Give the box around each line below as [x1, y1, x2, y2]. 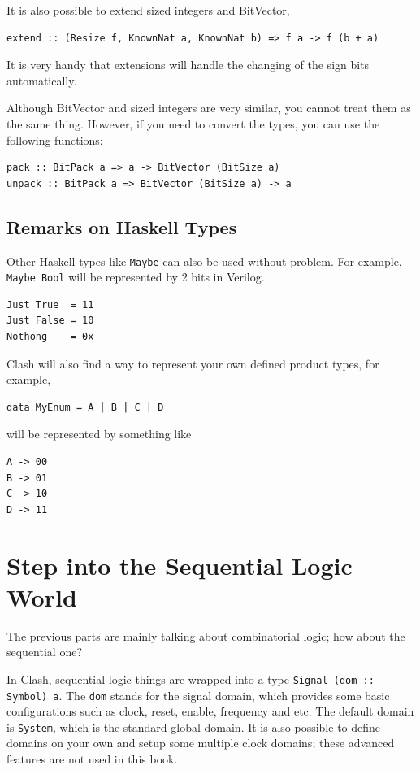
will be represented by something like [6, 425, 192, 442]
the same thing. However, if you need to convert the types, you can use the [6, 115, 380, 132]
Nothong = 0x [6, 331, 94, 343]
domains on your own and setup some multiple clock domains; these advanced [6, 734, 395, 751]
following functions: [6, 131, 103, 148]
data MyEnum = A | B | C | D [6, 401, 164, 413]
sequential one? [6, 643, 83, 660]
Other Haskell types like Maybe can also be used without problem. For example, [6, 252, 402, 269]
